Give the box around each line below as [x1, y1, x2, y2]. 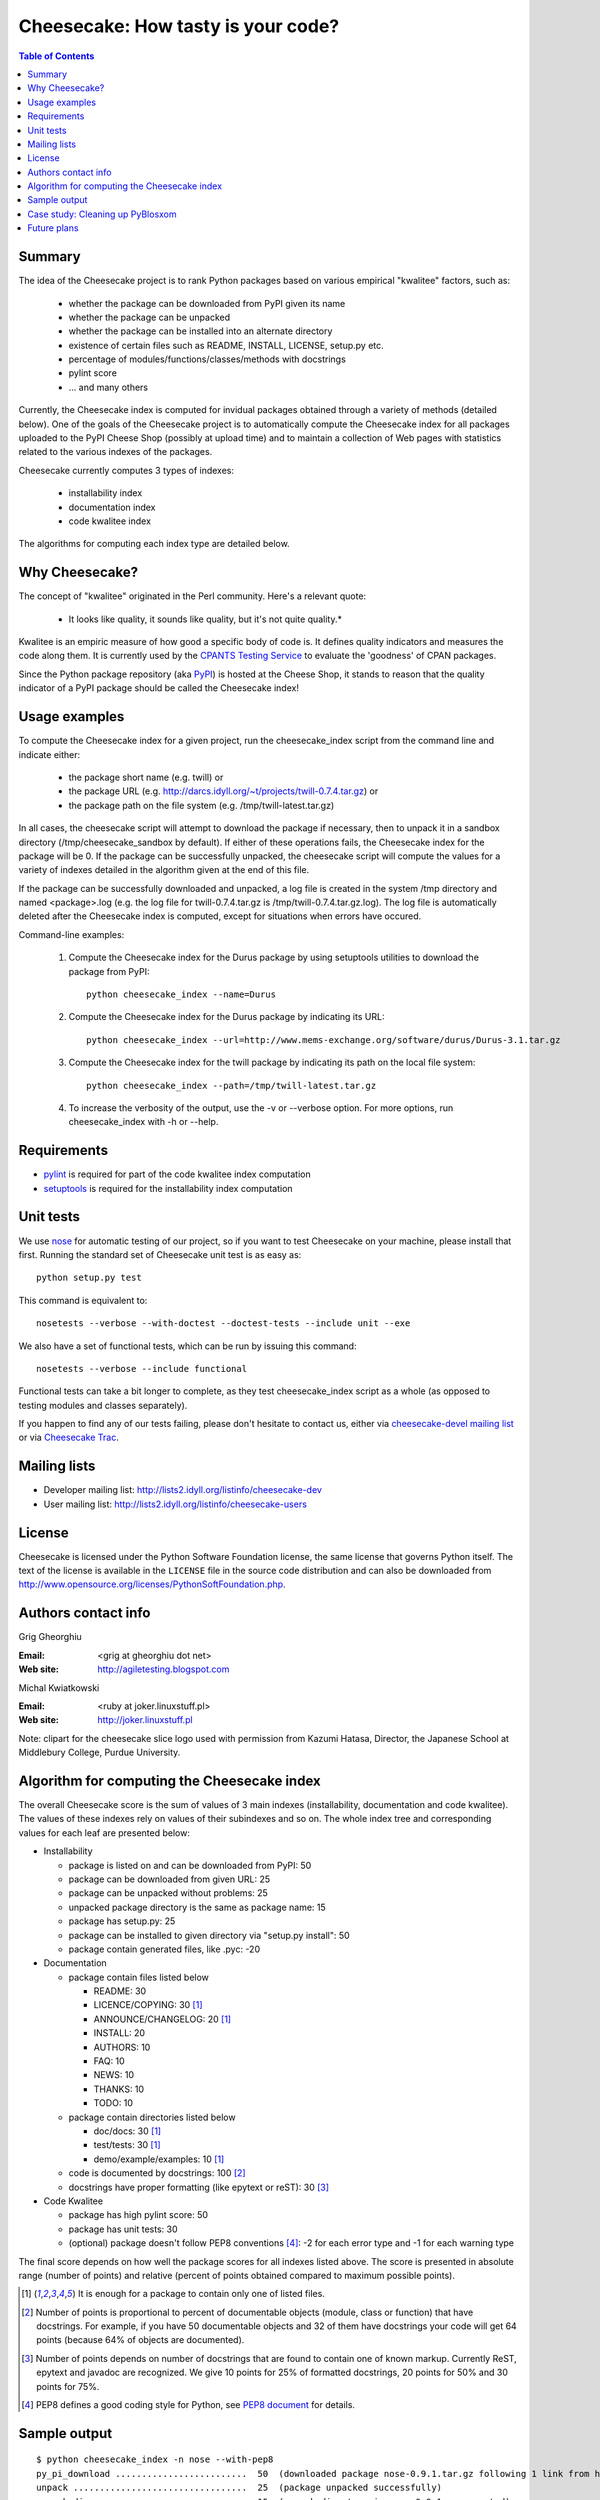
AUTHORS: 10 [93, 2041, 151, 2053]
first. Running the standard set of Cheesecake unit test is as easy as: [18, 1248, 302, 1260]
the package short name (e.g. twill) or [68, 771, 224, 783]
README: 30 [93, 1985, 147, 1997]
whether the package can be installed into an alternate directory [68, 325, 333, 337]
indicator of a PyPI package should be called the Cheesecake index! [18, 682, 300, 694]
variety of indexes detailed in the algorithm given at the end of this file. [18, 864, 310, 876]
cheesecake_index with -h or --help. [68, 1116, 219, 1128]
